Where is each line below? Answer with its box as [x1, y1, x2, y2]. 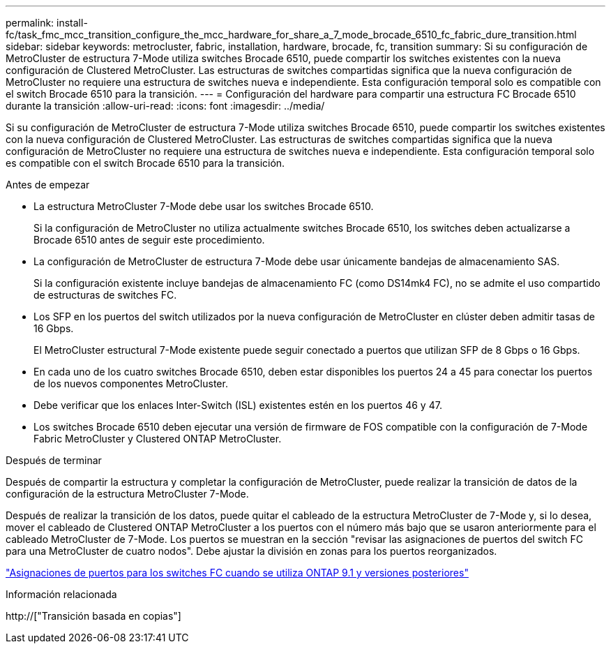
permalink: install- [6, 17, 88, 29]
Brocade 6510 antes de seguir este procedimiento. [33, 234, 265, 246]
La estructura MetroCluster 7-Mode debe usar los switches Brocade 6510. [33, 200, 374, 212]
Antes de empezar [6, 179, 90, 191]
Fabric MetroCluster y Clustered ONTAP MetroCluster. [33, 433, 282, 445]
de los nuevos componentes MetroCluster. [33, 378, 228, 389]
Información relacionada [6, 588, 117, 600]
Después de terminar [6, 454, 102, 466]
